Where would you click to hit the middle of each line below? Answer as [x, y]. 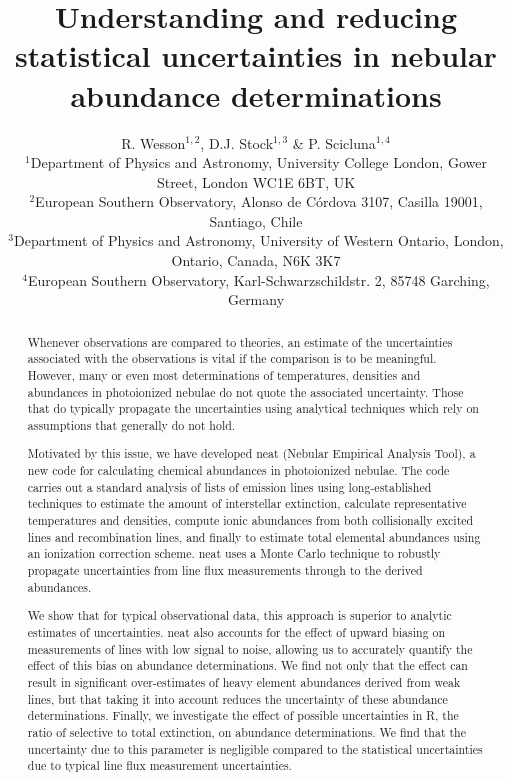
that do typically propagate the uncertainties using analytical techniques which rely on [253, 408]
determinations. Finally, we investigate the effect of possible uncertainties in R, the [243, 715]
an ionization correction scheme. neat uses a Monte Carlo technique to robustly [234, 553]
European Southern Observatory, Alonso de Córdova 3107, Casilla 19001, [259, 201]
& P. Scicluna [334, 142]
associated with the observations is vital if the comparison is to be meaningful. [232, 358]
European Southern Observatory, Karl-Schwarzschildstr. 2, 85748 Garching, [258, 279]
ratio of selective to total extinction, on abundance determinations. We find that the [246, 731]
